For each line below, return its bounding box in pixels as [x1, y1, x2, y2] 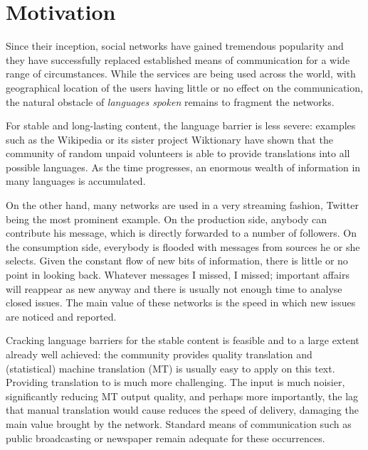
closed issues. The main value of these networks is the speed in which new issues [6, 295, 356, 310]
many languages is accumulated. [6, 173, 146, 188]
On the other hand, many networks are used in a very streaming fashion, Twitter [6, 198, 359, 213]
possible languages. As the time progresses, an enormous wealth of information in [6, 159, 361, 174]
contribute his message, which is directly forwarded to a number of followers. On [6, 225, 357, 240]
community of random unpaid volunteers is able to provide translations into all [6, 146, 350, 161]
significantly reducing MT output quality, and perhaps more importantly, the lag [6, 388, 359, 403]
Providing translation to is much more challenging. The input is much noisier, [6, 375, 345, 390]
